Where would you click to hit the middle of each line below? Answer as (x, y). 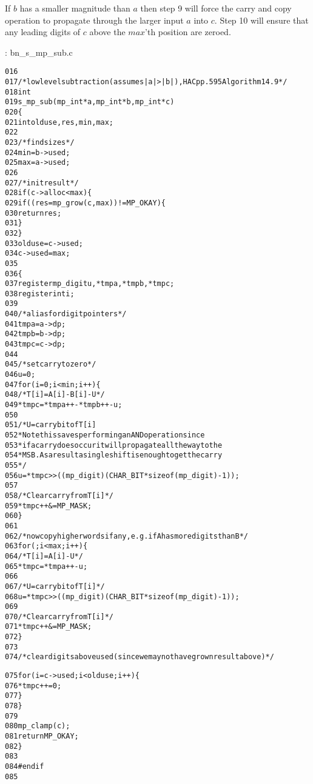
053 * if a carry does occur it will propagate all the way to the (114, 445)
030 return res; (33, 213)
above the (107, 32)
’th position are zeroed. (188, 32)
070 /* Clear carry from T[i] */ (59, 616)
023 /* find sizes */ (40, 142)
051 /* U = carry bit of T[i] (51, 425)
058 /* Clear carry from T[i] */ (59, 495)
